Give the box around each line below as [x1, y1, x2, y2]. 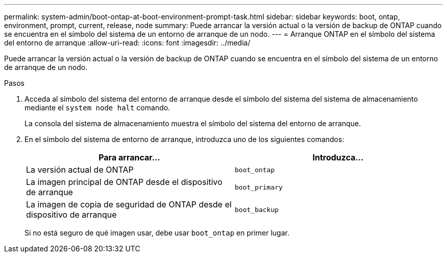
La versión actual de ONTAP [26, 165, 134, 175]
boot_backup [235, 205, 279, 214]
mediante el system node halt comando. [24, 103, 170, 112]
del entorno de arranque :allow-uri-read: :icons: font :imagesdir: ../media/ [4, 38, 251, 47]
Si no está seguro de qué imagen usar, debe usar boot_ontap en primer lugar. [24, 228, 289, 237]
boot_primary [235, 183, 283, 191]
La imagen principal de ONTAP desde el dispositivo [26, 177, 222, 187]
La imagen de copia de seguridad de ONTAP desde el [26, 199, 232, 209]
